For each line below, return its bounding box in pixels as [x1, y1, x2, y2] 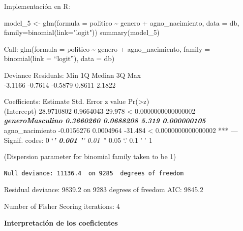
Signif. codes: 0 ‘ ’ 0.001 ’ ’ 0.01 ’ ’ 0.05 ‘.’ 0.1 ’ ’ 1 [4, 134, 152, 145]
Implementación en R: [4, 1, 70, 11]
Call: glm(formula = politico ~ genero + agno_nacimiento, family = [4, 43, 210, 54]
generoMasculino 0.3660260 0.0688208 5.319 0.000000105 [4, 115, 206, 126]
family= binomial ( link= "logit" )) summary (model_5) [4, 27, 160, 37]
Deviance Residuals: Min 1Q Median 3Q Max [4, 69, 141, 80]
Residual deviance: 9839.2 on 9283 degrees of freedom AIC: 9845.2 [4, 184, 204, 195]
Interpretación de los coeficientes [4, 217, 118, 228]
